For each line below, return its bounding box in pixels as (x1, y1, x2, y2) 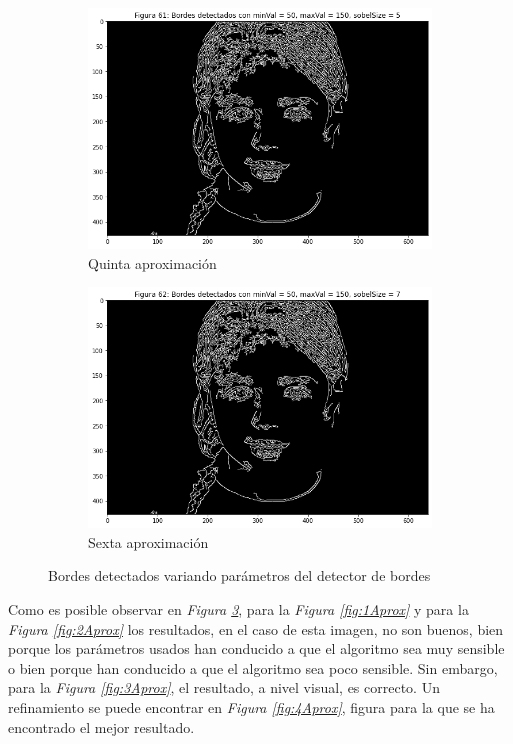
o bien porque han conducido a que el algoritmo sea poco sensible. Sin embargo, (8, 657, 498, 678)
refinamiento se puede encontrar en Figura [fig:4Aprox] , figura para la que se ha (8, 696, 495, 717)
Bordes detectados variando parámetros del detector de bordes (48, 565, 431, 586)
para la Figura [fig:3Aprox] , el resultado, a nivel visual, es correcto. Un (8, 677, 440, 698)
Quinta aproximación (88, 252, 217, 273)
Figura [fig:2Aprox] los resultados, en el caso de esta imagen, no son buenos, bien (8, 618, 504, 639)
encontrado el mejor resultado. (8, 716, 195, 737)
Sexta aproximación (88, 531, 209, 552)
